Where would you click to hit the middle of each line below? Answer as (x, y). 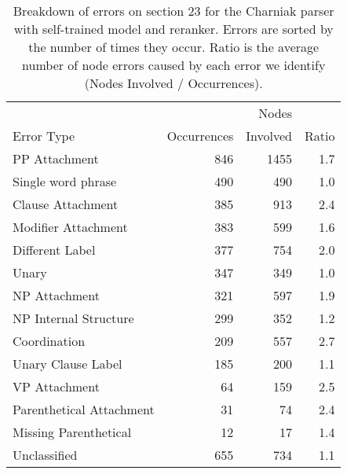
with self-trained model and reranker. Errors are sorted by (173, 29)
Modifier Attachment (70, 227)
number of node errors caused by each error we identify (174, 65)
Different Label (54, 250)
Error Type (44, 136)
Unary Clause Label (68, 364)
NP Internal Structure (73, 318)
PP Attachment (56, 158)
